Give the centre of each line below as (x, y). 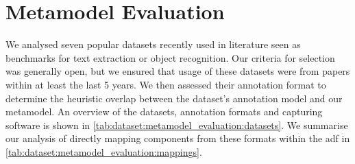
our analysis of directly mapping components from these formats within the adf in (178, 138)
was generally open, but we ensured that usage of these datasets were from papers (178, 71)
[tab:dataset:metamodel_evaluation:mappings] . (104, 151)
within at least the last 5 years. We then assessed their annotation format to (166, 84)
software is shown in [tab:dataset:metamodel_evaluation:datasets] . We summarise (177, 125)
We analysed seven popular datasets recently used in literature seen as (153, 44)
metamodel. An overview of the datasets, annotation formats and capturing (164, 112)
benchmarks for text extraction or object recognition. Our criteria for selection (170, 57)
